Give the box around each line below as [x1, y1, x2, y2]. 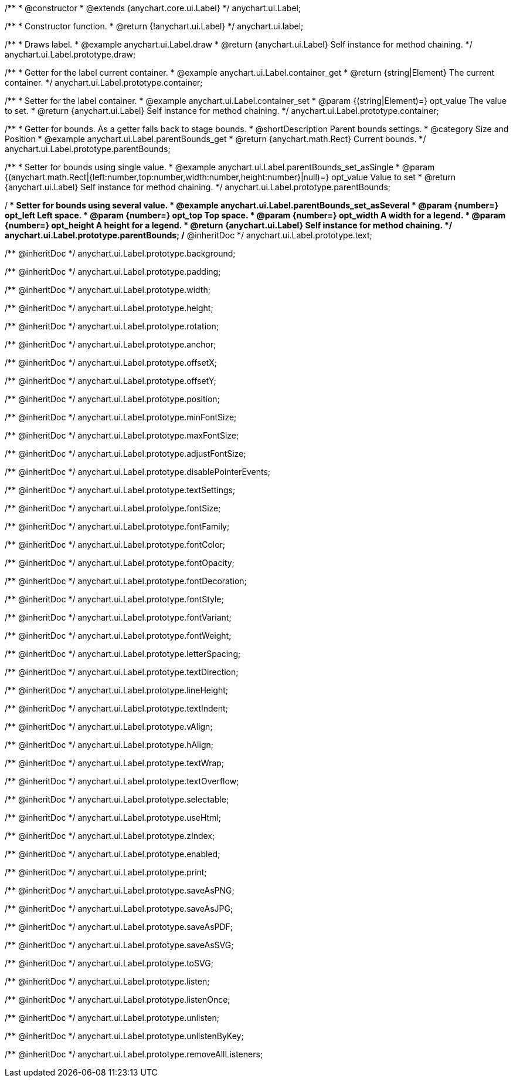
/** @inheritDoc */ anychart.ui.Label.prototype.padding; [5, 267, 221, 277]
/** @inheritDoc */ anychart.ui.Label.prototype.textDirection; [5, 667, 239, 677]
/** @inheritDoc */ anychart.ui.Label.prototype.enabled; [5, 849, 220, 859]
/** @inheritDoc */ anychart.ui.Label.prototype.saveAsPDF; [5, 922, 233, 932]
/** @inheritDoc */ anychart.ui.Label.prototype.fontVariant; [5, 612, 232, 622]
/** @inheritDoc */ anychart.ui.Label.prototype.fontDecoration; [5, 576, 247, 586]
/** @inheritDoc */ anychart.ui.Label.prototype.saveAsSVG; [5, 940, 234, 950]
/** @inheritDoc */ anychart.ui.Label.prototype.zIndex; [5, 831, 215, 841]
